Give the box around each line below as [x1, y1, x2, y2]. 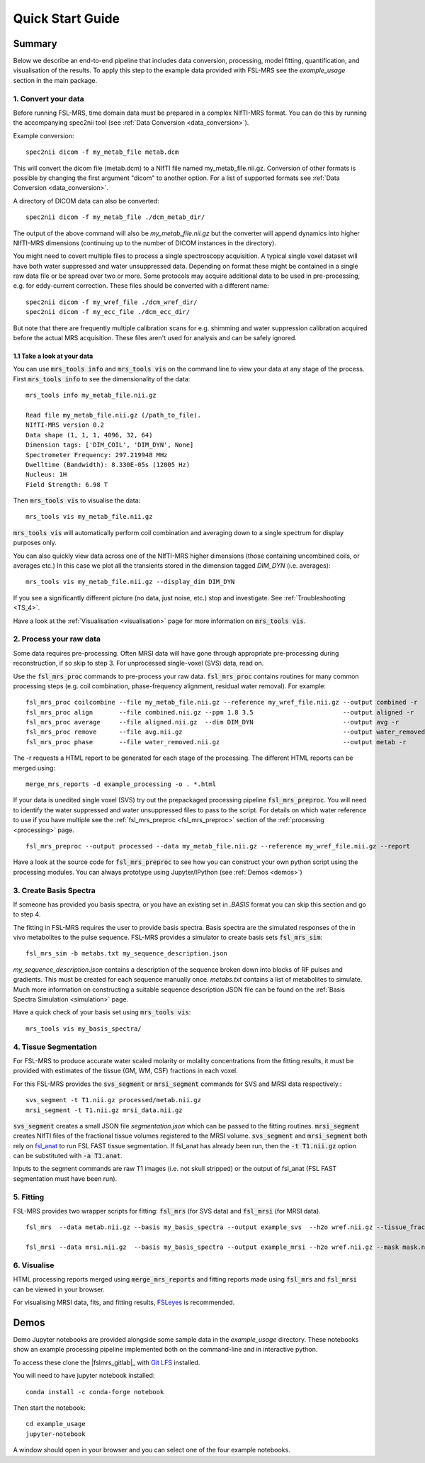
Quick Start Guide [13, 11, 120, 26]
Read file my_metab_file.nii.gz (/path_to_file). [25, 411, 202, 419]
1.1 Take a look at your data [13, 352, 93, 361]
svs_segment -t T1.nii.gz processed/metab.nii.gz [25, 1096, 202, 1104]
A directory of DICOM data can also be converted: [13, 196, 159, 205]
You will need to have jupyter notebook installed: [13, 1372, 155, 1380]
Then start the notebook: [13, 1403, 86, 1412]
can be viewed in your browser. [13, 1285, 106, 1294]
